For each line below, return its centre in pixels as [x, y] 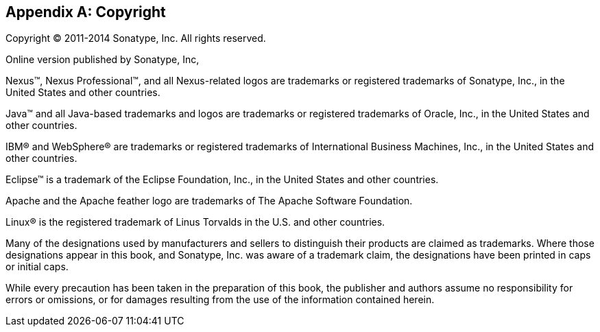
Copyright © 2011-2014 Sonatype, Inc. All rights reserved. [136, 38]
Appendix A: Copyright [86, 12]
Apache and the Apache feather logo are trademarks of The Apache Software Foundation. [209, 201]
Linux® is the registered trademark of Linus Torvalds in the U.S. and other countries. [195, 222]
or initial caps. [37, 267]
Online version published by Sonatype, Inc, [103, 60]
